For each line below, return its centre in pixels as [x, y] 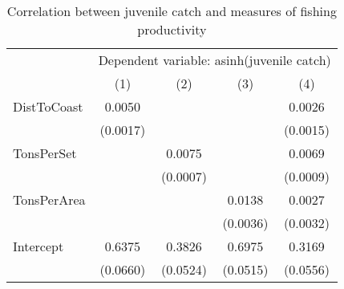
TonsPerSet [45, 153]
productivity [172, 29]
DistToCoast [48, 106]
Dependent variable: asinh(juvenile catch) [214, 60]
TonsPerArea [49, 199]
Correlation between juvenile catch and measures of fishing [172, 11]
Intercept [38, 246]
